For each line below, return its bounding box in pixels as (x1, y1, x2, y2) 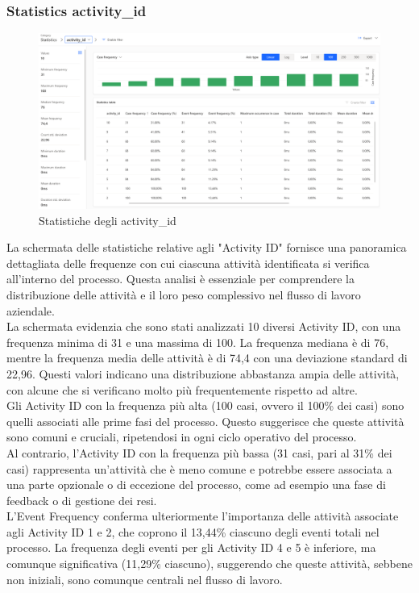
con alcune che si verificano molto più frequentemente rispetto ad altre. (6, 381, 358, 398)
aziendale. (6, 302, 55, 319)
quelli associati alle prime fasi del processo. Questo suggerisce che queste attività (6, 412, 404, 429)
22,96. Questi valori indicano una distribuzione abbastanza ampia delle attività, (6, 365, 400, 382)
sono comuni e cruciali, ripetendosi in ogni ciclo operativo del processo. (6, 428, 357, 445)
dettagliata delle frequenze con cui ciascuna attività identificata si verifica (6, 254, 370, 271)
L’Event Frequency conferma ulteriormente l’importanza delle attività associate (6, 507, 399, 524)
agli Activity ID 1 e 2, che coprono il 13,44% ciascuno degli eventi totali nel (6, 523, 380, 540)
